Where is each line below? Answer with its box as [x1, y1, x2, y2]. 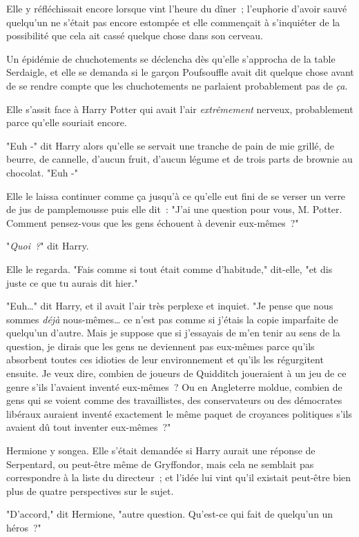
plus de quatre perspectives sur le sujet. [6, 483, 174, 498]
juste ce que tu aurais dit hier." [6, 275, 138, 290]
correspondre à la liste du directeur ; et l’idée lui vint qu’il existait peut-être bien [6, 470, 351, 485]
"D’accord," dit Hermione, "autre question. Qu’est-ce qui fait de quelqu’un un [6, 507, 333, 521]
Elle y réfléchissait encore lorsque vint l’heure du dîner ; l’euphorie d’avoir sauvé [6, 1, 347, 15]
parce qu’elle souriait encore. [6, 115, 127, 130]
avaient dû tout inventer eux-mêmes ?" [6, 420, 171, 434]
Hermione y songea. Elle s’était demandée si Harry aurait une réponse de [6, 443, 316, 458]
